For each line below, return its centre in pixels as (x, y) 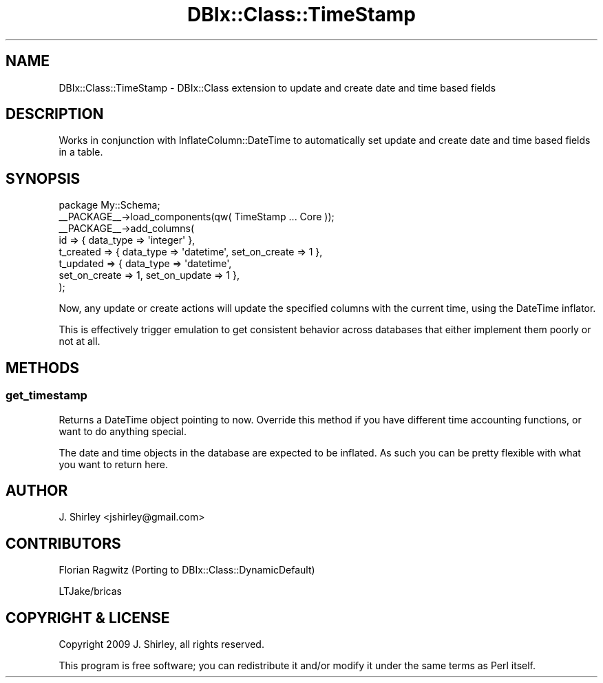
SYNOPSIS (43, 178)
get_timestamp (46, 396)
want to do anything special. (123, 431)
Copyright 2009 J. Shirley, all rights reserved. (161, 644)
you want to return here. (113, 464)
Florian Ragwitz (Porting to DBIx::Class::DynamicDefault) (187, 570)
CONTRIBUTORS (63, 543)
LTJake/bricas (90, 591)
